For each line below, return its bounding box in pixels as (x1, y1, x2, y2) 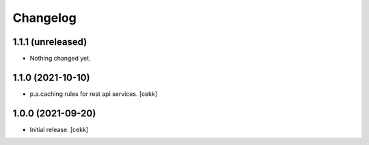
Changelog (12, 10, 77, 25)
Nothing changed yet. (29, 54, 92, 63)
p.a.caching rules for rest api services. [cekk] (29, 89, 158, 98)
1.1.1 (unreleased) (12, 36, 87, 48)
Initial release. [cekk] (29, 125, 89, 133)
